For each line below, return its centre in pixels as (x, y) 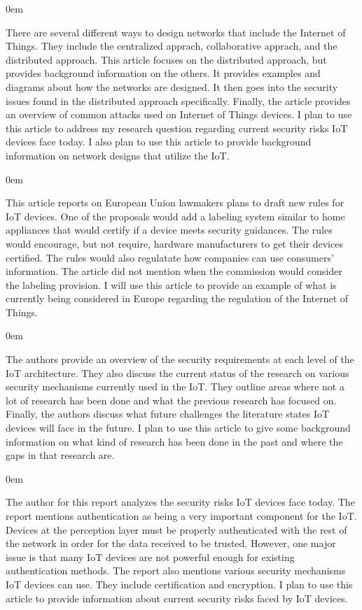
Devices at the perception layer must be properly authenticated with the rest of (176, 529)
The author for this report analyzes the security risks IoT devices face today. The (180, 502)
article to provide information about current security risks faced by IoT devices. (177, 598)
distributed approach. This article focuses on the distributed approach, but (166, 59)
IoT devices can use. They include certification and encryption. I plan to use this (179, 584)
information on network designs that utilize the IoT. (118, 155)
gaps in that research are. (60, 455)
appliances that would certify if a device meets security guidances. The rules (169, 230)
